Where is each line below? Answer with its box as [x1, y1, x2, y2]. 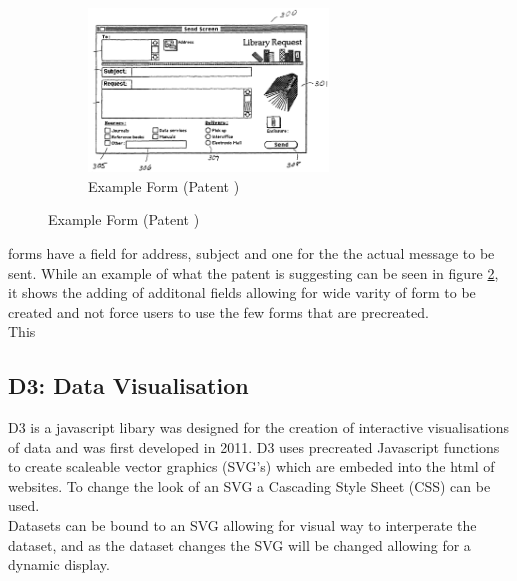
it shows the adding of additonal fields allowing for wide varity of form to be [8, 282, 476, 303]
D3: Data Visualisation [8, 370, 249, 401]
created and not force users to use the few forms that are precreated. [8, 301, 429, 322]
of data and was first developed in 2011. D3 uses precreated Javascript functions [8, 436, 500, 457]
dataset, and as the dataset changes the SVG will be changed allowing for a [8, 534, 471, 555]
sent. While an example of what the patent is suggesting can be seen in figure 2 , [8, 262, 499, 283]
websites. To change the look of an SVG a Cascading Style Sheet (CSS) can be [8, 475, 491, 496]
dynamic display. [8, 554, 110, 575]
